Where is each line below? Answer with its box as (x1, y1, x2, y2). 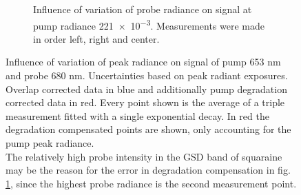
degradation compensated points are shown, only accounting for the (6, 122, 291, 136)
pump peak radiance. (6, 136, 94, 150)
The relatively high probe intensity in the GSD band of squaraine (6, 149, 282, 163)
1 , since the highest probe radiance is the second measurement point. (6, 176, 297, 190)
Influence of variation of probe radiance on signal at (33, 2, 252, 16)
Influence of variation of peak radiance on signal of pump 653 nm (6, 54, 281, 69)
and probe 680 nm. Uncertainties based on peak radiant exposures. (6, 68, 288, 83)
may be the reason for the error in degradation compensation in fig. (6, 163, 291, 177)
